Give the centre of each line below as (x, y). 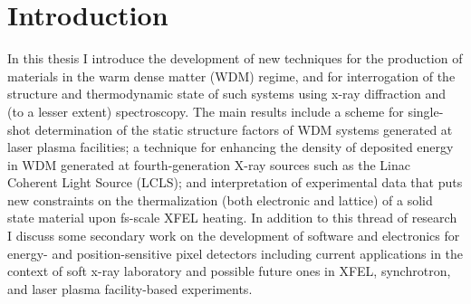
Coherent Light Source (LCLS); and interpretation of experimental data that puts (235, 182)
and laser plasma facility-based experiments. (130, 288)
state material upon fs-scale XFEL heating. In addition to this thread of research (232, 218)
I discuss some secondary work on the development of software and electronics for (234, 236)
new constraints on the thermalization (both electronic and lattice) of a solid (220, 199)
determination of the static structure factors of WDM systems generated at (244, 129)
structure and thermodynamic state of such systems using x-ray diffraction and (227, 94)
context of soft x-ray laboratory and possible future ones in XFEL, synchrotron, (229, 271)
